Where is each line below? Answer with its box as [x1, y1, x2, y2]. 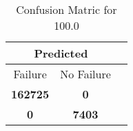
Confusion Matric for [16, 1, 117, 17]
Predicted [34, 45, 88, 61]
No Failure [60, 66, 111, 82]
